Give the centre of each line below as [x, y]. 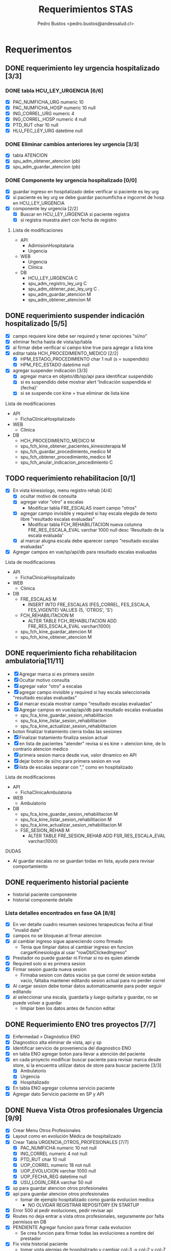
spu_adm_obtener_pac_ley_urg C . [64, 289]
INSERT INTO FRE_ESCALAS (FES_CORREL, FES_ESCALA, [89, 604]
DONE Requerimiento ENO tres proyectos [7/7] [81, 1024]
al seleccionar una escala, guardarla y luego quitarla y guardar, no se [85, 997]
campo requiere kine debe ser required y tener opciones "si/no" [80, 336]
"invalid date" [27, 930]
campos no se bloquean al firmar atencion [57, 935]
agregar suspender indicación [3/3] [50, 370]
